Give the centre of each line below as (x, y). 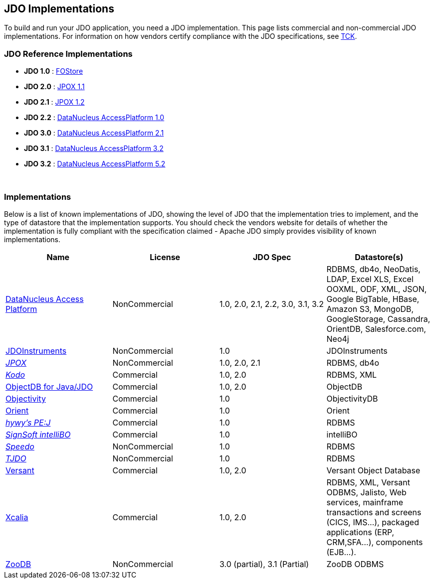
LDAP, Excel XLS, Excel (370, 279)
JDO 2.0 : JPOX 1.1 (54, 87)
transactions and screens (374, 512)
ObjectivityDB (352, 398)
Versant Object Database (373, 470)
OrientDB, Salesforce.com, (376, 329)
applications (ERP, (360, 532)
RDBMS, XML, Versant (368, 482)
